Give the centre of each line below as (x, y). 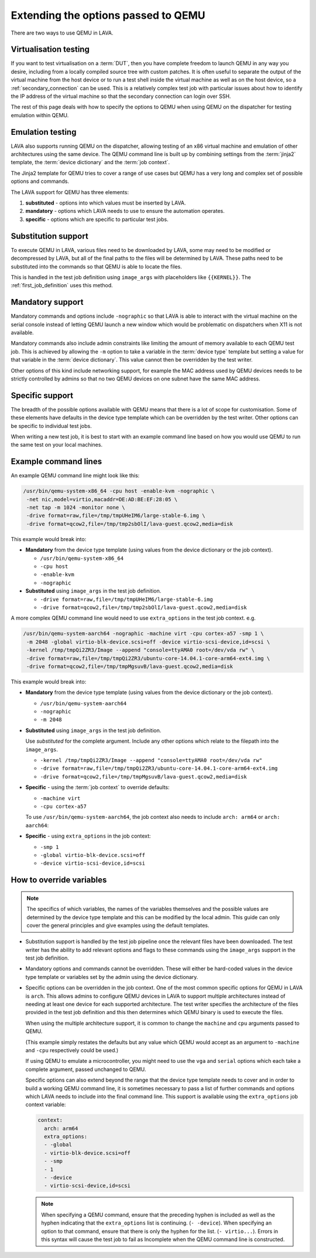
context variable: (46, 1104)
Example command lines (56, 462)
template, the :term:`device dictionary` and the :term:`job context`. (90, 162)
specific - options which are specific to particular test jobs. (97, 219)
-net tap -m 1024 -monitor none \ (76, 508)
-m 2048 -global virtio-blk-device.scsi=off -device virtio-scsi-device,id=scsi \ (148, 642)
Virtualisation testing (50, 50)
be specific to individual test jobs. (51, 426)
